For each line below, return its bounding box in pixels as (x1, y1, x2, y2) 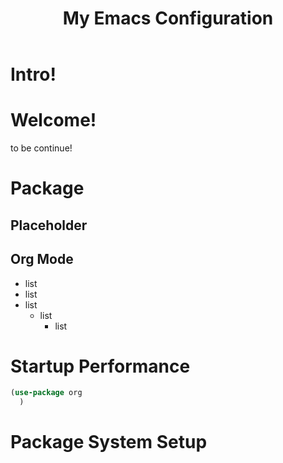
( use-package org (10, 388, 83, 398)
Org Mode (10, 251, 74, 268)
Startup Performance (10, 355, 191, 377)
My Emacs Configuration (62, 7, 274, 30)
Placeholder (10, 217, 88, 234)
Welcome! (10, 109, 97, 132)
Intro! (10, 63, 57, 86)
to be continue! (10, 142, 73, 154)
